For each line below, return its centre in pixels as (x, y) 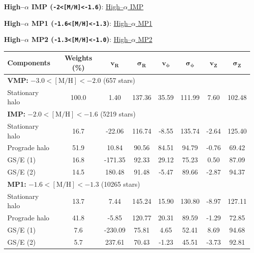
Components (29, 63)
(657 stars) (119, 80)
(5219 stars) (118, 114)
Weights (78, 58)
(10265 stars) (121, 184)
